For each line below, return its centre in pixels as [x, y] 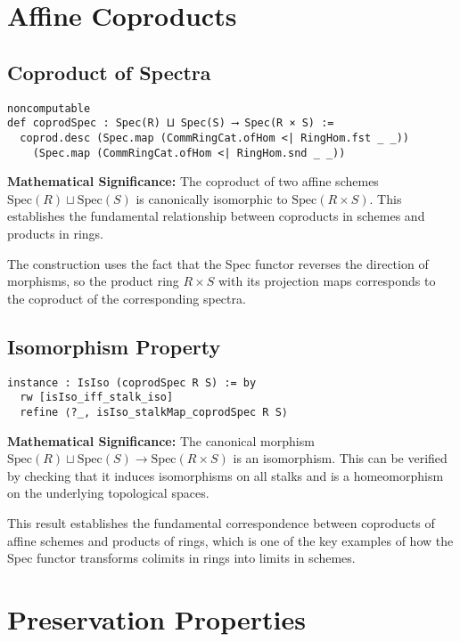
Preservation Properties [156, 618]
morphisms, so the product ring [93, 281]
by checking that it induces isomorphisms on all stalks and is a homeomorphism [226, 475]
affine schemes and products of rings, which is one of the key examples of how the [230, 540]
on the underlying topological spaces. [108, 493]
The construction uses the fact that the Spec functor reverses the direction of [218, 263]
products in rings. [55, 233]
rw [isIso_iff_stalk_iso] [97, 398]
